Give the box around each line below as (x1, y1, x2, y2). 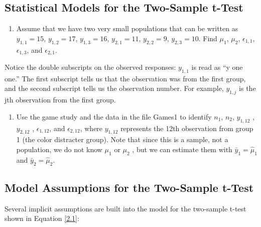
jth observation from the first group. (5, 94, 116, 105)
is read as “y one (191, 62, 243, 72)
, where (80, 123, 103, 133)
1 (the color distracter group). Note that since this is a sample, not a (16, 134, 228, 145)
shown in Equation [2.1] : (5, 213, 79, 223)
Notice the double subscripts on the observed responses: (5, 62, 176, 72)
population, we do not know (16, 144, 102, 155)
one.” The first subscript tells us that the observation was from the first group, (5, 73, 246, 83)
